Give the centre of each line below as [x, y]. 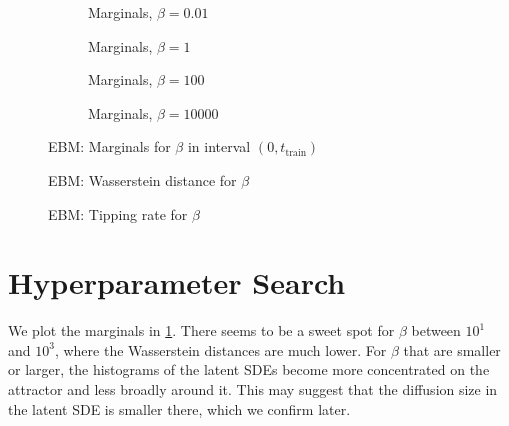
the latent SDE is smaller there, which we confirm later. [179, 408]
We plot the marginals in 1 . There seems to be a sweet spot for [201, 330]
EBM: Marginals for [109, 146]
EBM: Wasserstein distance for [142, 179]
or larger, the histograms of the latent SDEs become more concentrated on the [249, 369]
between [436, 330]
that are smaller [452, 349]
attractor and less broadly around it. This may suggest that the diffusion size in [253, 389]
